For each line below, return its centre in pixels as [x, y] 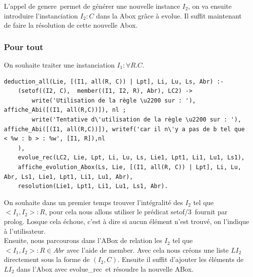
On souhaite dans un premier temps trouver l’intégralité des [94, 202]
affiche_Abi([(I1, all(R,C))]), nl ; [65, 110]
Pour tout [24, 46]
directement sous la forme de [47, 259]
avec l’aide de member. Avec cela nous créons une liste [148, 250]
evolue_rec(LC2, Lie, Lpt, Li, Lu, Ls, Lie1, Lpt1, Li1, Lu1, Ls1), [131, 158]
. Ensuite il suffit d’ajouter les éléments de [181, 259]
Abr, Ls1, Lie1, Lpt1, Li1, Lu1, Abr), [68, 177]
